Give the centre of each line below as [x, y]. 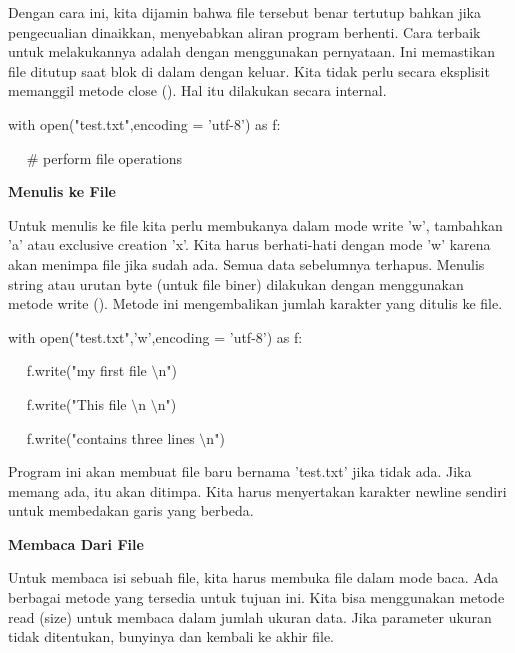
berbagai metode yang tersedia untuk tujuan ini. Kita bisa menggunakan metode [256, 597]
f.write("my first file [86, 370]
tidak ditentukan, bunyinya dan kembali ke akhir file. [171, 636]
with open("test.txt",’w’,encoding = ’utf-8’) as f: [155, 336]
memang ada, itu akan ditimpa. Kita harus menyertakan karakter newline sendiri [257, 490]
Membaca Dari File [76, 543]
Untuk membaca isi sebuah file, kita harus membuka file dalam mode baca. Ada [253, 577]
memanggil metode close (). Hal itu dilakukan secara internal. [197, 90]
